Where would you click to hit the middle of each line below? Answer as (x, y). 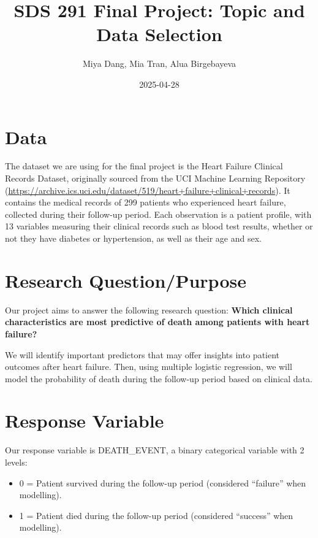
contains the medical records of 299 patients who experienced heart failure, (146, 202)
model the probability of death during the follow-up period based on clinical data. (159, 378)
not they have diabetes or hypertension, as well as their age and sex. (133, 238)
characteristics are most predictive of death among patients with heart (157, 322)
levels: (16, 462)
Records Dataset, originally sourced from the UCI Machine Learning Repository (155, 178)
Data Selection (159, 34)
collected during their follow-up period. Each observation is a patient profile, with (158, 214)
